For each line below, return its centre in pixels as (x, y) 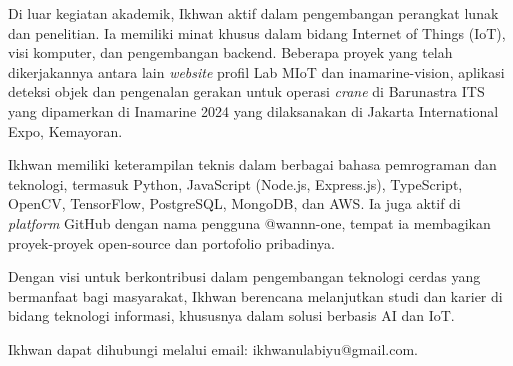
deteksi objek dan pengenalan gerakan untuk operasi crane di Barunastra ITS (246, 91)
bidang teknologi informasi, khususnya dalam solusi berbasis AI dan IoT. (231, 315)
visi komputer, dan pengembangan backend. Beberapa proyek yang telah (230, 52)
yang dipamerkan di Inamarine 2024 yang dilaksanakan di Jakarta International (253, 110)
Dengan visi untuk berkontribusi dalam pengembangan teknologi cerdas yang (244, 276)
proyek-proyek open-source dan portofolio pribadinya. (171, 242)
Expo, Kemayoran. (65, 130)
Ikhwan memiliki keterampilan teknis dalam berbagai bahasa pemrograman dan (252, 164)
